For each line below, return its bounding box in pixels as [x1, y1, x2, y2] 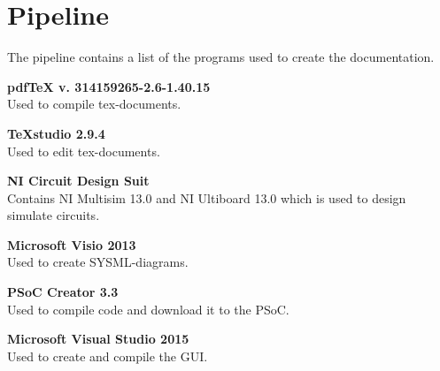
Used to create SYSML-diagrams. [7, 253, 189, 271]
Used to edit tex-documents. [7, 141, 160, 160]
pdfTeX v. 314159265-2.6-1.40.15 [7, 77, 211, 95]
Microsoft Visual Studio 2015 [7, 329, 189, 348]
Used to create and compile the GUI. [7, 346, 208, 365]
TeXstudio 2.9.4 [7, 124, 105, 142]
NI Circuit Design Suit [7, 171, 150, 190]
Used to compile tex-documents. [7, 95, 181, 113]
